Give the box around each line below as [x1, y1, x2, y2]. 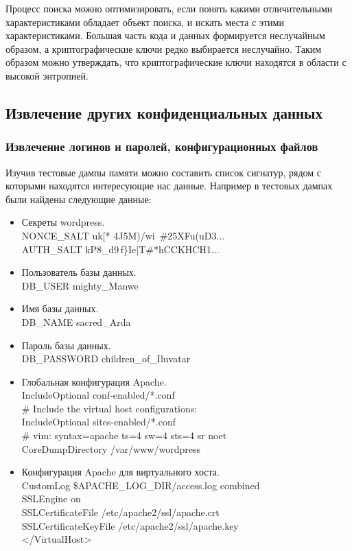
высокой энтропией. [5, 68, 89, 82]
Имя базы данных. [21, 301, 99, 316]
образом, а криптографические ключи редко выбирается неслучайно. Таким [5, 41, 322, 56]
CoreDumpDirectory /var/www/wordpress [21, 441, 200, 456]
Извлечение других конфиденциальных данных [5, 102, 322, 123]
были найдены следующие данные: [5, 191, 152, 206]
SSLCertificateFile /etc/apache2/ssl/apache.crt [21, 505, 220, 519]
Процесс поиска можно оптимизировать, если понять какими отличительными [5, 1, 333, 15]
